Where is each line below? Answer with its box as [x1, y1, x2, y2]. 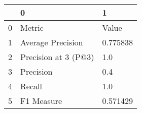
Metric [20, 22, 44, 33]
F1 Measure [20, 95, 62, 106]
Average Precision [20, 36, 83, 48]
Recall [20, 80, 42, 92]
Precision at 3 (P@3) [20, 51, 94, 63]
